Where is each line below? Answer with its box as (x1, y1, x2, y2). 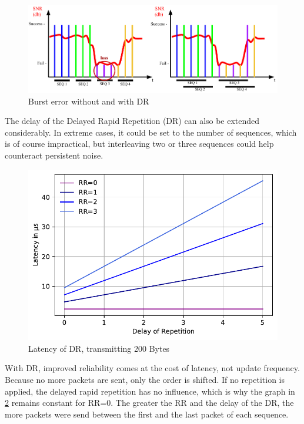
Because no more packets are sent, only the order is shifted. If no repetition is (5, 373, 285, 386)
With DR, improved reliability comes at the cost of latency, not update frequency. (5, 362, 300, 374)
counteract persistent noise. (5, 149, 103, 161)
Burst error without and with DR (28, 95, 149, 107)
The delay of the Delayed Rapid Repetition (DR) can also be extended (5, 115, 260, 127)
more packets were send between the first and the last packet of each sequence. (5, 408, 289, 420)
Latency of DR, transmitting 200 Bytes (28, 342, 170, 354)
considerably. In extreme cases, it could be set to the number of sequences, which (5, 126, 297, 138)
